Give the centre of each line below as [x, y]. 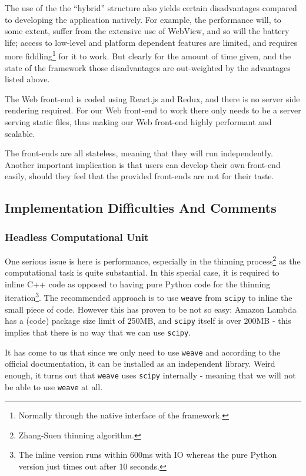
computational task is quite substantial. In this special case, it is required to [142, 272]
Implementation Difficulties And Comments [141, 208]
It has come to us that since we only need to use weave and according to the [143, 352]
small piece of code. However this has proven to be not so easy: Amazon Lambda [151, 309]
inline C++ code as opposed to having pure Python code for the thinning [138, 284]
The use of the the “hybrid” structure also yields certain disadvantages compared [151, 8]
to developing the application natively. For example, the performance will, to [143, 19]
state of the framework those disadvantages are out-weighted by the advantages [148, 67]
